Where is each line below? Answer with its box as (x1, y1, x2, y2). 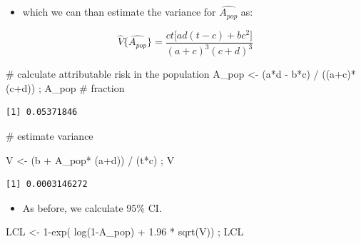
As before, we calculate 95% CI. (22, 200, 162, 215)
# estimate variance (6, 128, 93, 143)
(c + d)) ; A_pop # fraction (6, 80, 125, 95)
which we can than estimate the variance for (22, 4, 216, 19)
